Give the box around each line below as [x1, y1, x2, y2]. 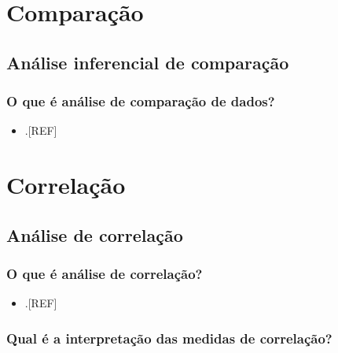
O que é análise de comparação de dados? [6, 91, 275, 111]
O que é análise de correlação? [6, 264, 203, 284]
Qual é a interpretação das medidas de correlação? [6, 328, 332, 347]
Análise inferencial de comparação [6, 50, 289, 74]
